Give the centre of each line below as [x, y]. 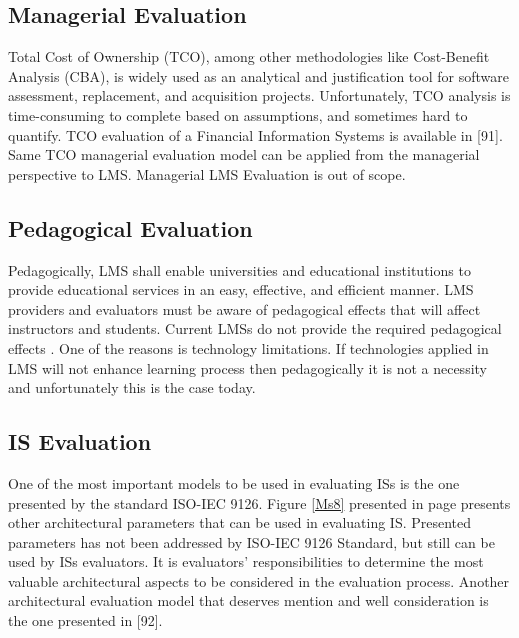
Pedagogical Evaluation [130, 227]
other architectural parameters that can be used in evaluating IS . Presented [240, 522]
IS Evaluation [80, 441]
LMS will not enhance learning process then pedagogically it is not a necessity [247, 367]
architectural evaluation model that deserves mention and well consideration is [248, 600]
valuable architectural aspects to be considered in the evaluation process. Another [259, 580]
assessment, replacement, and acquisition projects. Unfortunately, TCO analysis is [259, 95]
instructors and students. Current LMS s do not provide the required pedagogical [255, 328]
